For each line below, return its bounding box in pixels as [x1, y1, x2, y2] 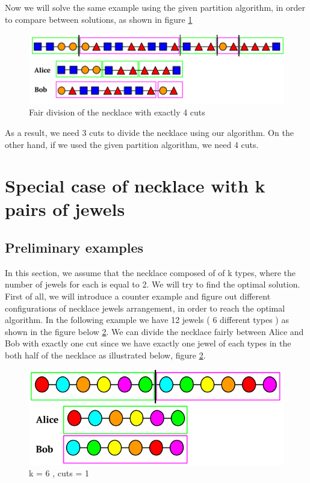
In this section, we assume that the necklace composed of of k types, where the [5, 266, 296, 278]
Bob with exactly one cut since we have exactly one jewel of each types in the [5, 337, 291, 349]
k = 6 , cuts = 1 [29, 467, 90, 479]
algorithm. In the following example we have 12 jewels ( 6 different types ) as [5, 313, 289, 326]
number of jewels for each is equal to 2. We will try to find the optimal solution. [5, 278, 300, 291]
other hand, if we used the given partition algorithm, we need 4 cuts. [5, 138, 259, 150]
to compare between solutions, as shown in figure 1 [5, 13, 193, 25]
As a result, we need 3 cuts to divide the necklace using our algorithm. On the [5, 126, 294, 138]
